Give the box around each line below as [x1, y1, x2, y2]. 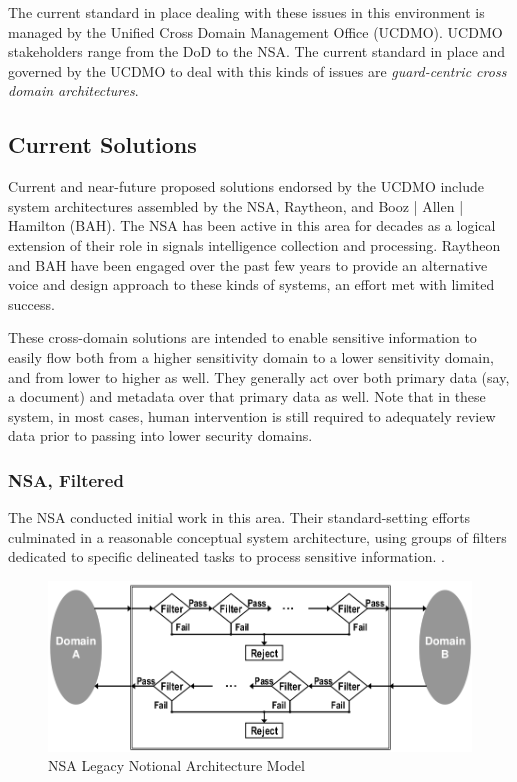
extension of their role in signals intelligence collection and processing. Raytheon [8, 234, 501, 255]
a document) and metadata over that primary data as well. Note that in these [8, 386, 486, 407]
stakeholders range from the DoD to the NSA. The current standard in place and [8, 41, 506, 62]
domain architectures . [8, 80, 139, 101]
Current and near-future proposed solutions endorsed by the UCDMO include [8, 176, 485, 197]
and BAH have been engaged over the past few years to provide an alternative [8, 254, 488, 275]
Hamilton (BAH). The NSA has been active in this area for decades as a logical [8, 215, 496, 236]
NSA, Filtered [8, 467, 124, 492]
